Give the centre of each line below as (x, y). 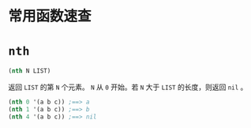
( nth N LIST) (30, 71)
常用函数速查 (50, 16)
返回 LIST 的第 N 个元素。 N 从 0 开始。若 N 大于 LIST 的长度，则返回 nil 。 (128, 87)
